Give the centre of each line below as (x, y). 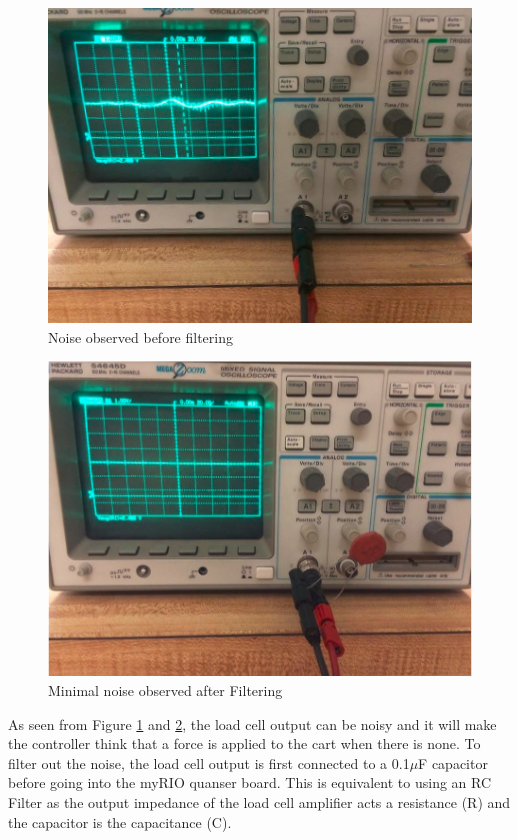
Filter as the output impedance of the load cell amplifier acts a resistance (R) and (259, 802)
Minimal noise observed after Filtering (165, 690)
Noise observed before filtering (140, 336)
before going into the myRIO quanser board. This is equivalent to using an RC (250, 782)
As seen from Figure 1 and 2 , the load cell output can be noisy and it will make (252, 723)
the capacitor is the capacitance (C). (120, 821)
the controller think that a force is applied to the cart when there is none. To (244, 743)
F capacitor (453, 762)
